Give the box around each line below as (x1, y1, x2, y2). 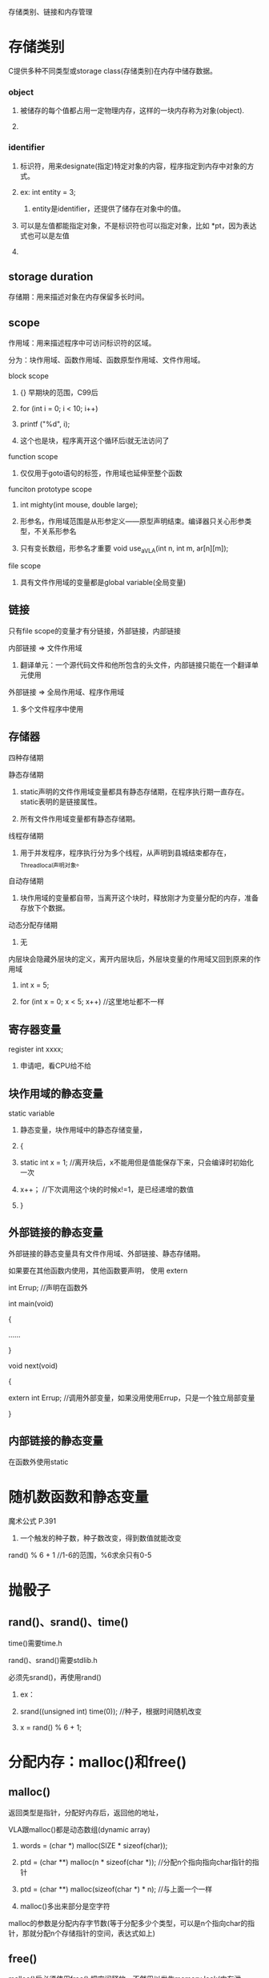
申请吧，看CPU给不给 (19, 1061, 92, 1071)
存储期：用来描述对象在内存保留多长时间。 (8, 292, 149, 302)
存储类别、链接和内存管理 (8, 7, 93, 16)
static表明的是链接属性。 (19, 797, 102, 806)
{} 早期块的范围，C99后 (19, 388, 98, 398)
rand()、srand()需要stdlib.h (8, 1655, 98, 1665)
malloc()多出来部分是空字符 (19, 1901, 110, 1911)
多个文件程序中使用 (19, 704, 84, 713)
